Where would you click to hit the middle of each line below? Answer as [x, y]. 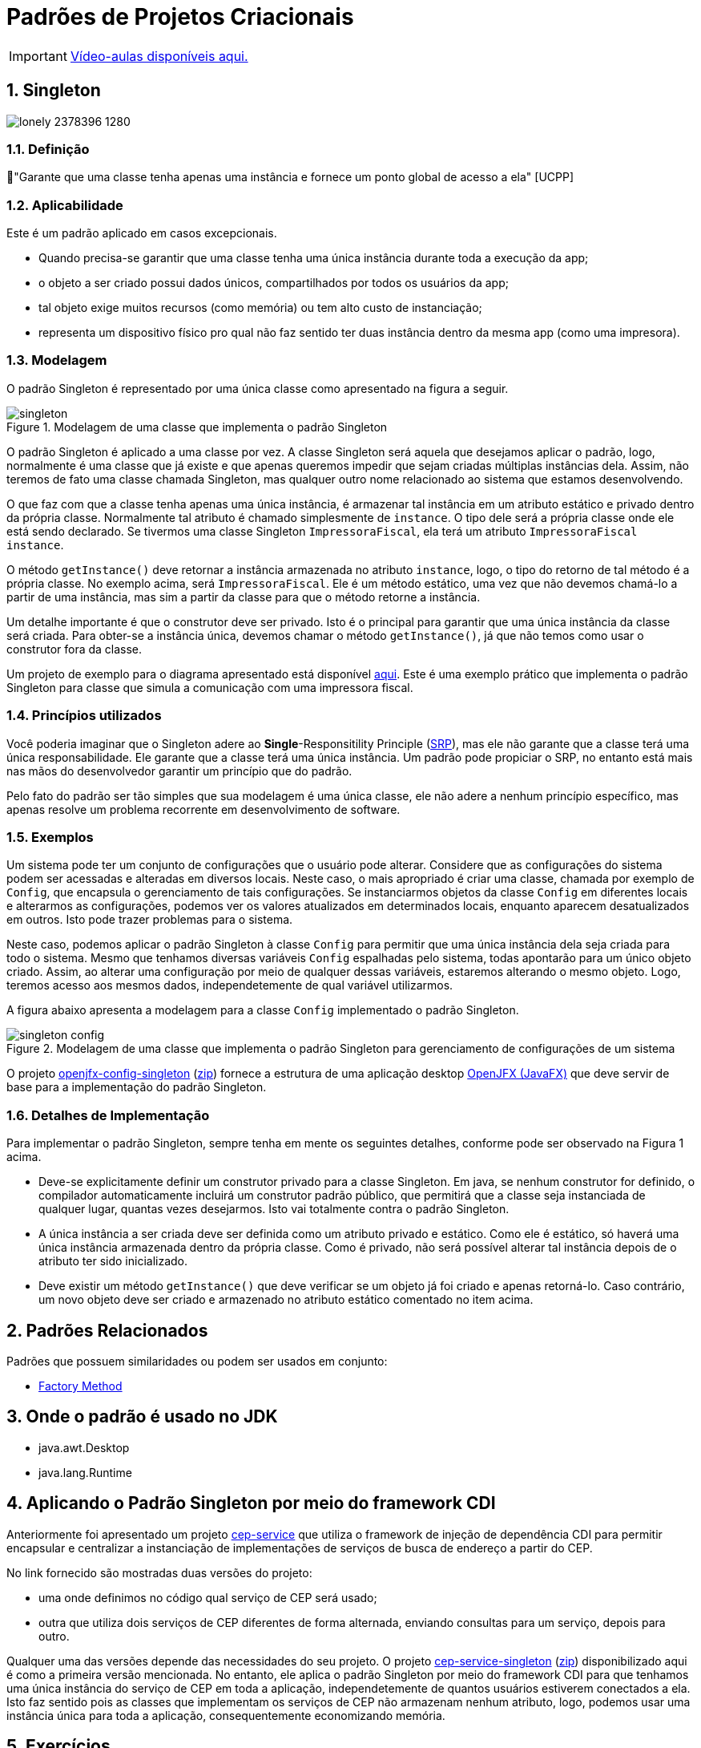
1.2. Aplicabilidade [65, 205]
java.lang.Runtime [85, 1472]
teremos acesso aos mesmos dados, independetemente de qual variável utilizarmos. [230, 985]
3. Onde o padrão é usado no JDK [142, 1417]
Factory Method [81, 1386]
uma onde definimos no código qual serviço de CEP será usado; [208, 1597]
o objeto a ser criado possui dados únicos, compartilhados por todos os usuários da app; [274, 283]
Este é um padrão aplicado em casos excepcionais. [142, 233]
